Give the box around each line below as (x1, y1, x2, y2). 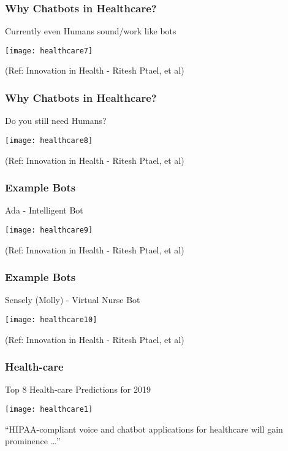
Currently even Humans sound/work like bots (5, 25, 176, 37)
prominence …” (5, 434, 61, 447)
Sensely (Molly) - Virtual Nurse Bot (5, 293, 140, 306)
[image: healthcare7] (5, 46, 93, 55)
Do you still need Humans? (5, 114, 107, 127)
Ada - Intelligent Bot (5, 204, 83, 217)
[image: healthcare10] (5, 315, 97, 324)
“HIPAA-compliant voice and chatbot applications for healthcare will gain (5, 422, 283, 435)
